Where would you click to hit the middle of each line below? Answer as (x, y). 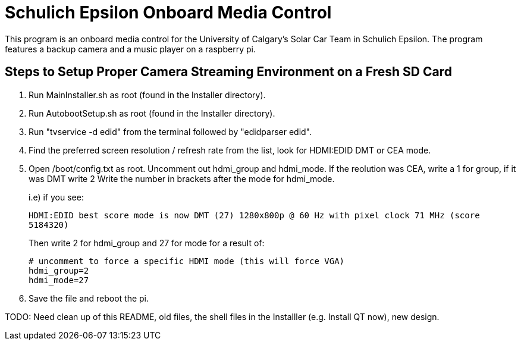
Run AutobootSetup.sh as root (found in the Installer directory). (152, 113)
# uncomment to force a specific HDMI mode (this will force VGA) (187, 261)
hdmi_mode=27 (59, 280)
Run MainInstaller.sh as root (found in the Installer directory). (147, 95)
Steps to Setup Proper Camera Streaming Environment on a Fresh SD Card (228, 72)
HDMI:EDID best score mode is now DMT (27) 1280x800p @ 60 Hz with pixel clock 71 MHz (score (254, 215)
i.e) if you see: (56, 197)
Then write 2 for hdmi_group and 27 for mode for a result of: (147, 243)
